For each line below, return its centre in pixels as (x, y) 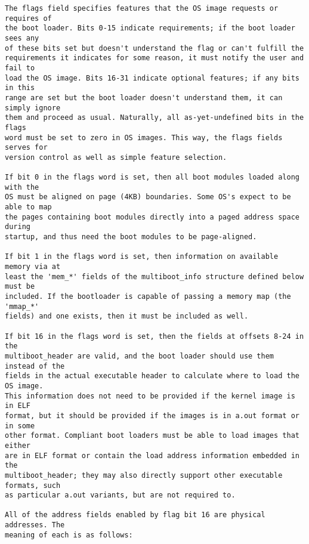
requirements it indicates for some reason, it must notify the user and (154, 58)
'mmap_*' (22, 306)
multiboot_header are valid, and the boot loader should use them (140, 356)
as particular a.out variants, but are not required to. (120, 495)
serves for (26, 148)
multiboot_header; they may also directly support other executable (144, 475)
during (18, 227)
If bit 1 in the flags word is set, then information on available (142, 257)
